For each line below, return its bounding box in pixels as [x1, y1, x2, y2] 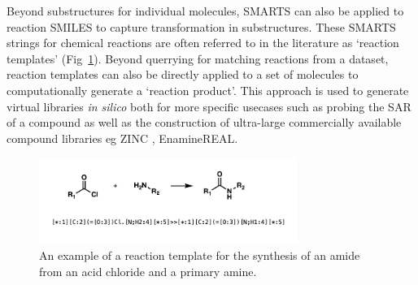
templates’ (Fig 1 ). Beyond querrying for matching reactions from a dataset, [7, 50, 389, 67]
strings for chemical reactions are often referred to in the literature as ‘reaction [7, 34, 399, 51]
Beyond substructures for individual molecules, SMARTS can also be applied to [7, 2, 404, 19]
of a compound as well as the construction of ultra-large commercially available [7, 114, 402, 131]
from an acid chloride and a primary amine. [39, 262, 257, 279]
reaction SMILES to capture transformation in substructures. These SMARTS [7, 18, 396, 35]
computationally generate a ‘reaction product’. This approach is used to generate [7, 81, 409, 98]
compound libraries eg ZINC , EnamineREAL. [7, 129, 238, 146]
